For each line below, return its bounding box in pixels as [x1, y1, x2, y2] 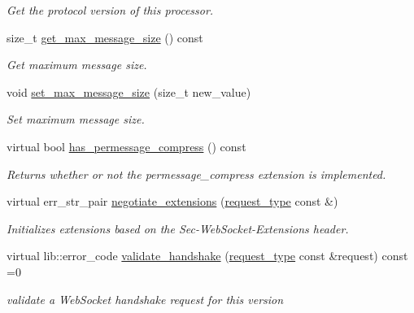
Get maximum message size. [7, 56, 147, 73]
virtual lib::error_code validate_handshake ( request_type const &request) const [7, 247, 408, 264]
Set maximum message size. [7, 111, 145, 128]
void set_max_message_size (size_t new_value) [7, 83, 251, 100]
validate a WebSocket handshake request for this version [7, 290, 284, 307]
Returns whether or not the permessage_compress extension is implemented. [7, 165, 386, 182]
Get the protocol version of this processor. [7, 2, 214, 18]
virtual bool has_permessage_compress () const [7, 137, 246, 154]
